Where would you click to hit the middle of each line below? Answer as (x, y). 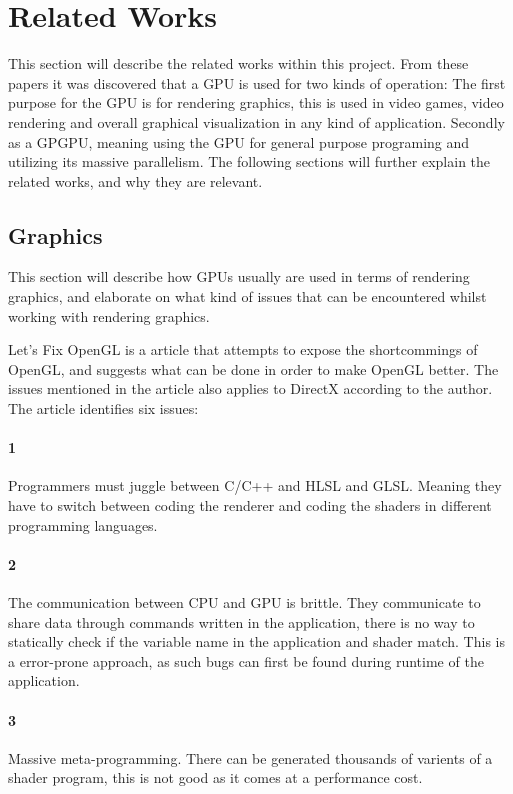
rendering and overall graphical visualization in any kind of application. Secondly (256, 121)
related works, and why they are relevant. (135, 180)
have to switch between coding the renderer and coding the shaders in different (250, 505)
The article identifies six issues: (103, 408)
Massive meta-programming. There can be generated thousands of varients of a (250, 757)
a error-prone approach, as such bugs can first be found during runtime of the (246, 660)
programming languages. (83, 524)
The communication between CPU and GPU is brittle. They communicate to (244, 602)
